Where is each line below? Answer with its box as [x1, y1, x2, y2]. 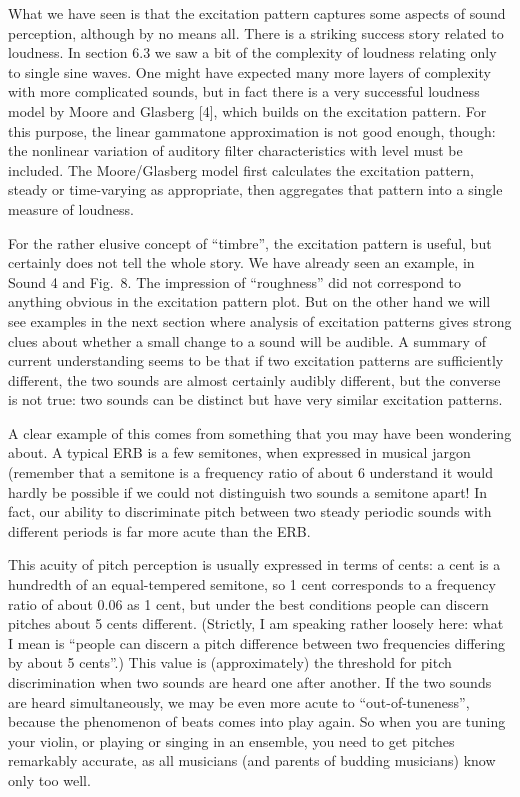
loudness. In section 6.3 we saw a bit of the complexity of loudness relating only [8, 42, 497, 63]
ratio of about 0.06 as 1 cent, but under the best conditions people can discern [8, 593, 489, 614]
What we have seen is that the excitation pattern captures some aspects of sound [8, 3, 506, 23]
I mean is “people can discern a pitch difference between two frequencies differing [8, 632, 505, 653]
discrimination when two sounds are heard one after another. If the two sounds [8, 672, 492, 692]
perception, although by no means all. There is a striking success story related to [8, 22, 504, 43]
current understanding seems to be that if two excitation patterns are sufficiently [8, 350, 504, 371]
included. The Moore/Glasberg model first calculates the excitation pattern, [8, 159, 475, 180]
